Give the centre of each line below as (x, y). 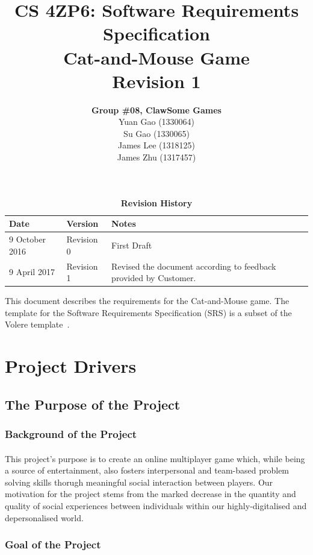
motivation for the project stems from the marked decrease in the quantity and (150, 494)
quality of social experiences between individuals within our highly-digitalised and (156, 505)
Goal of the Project (53, 544)
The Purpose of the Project (93, 404)
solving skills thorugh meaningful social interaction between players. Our (139, 482)
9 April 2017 (32, 272)
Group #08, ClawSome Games (156, 109)
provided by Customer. (154, 278)
